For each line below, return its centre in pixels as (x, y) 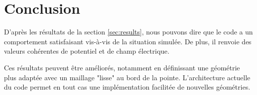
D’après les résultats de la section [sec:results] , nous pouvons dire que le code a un (128, 32)
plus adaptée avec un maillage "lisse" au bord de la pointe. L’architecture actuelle (127, 77)
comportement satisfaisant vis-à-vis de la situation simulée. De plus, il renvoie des (128, 41)
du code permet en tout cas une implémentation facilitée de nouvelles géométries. (127, 87)
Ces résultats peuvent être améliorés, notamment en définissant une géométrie (122, 67)
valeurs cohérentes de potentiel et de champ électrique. (87, 51)
